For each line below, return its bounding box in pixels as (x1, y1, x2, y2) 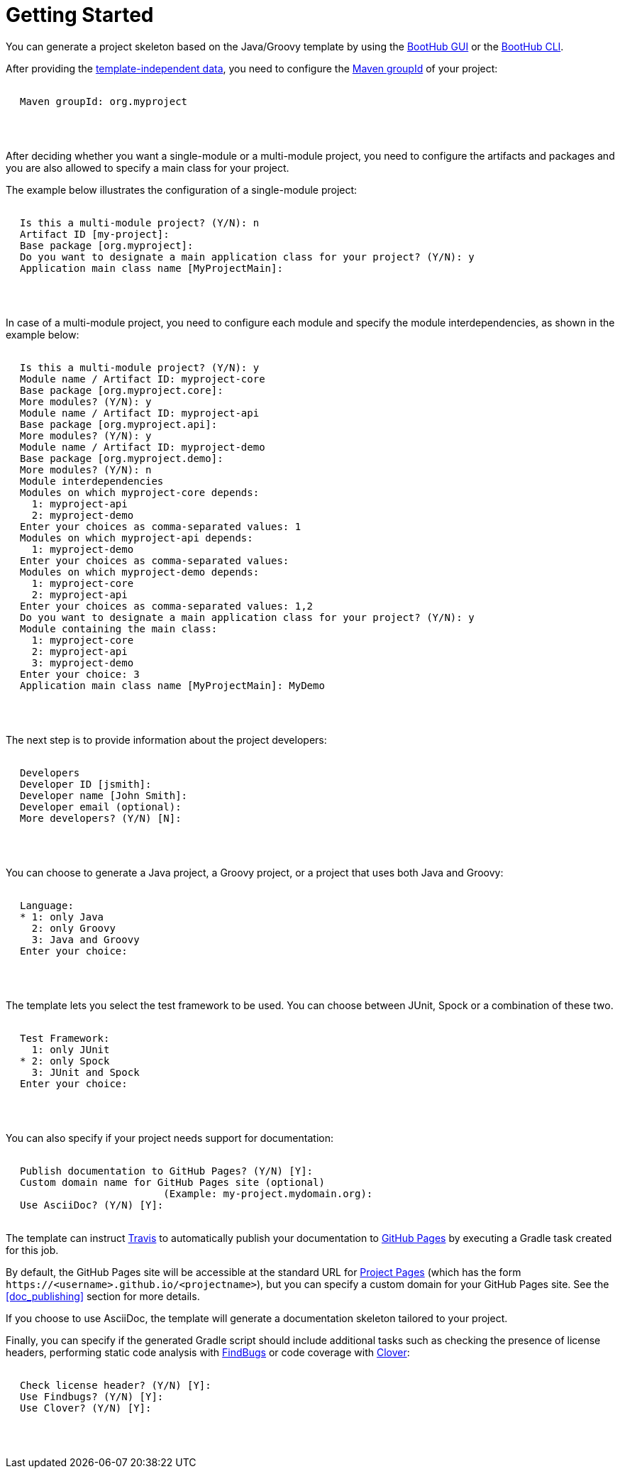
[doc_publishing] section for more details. (6, 1289, 200, 1302)
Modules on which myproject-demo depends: (20, 566, 260, 578)
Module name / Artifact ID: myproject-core (20, 373, 265, 385)
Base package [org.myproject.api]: (20, 418, 218, 430)
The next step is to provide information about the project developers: (6, 733, 327, 746)
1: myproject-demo (31, 543, 134, 555)
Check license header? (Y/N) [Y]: (20, 1379, 211, 1391)
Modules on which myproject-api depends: (20, 532, 253, 544)
